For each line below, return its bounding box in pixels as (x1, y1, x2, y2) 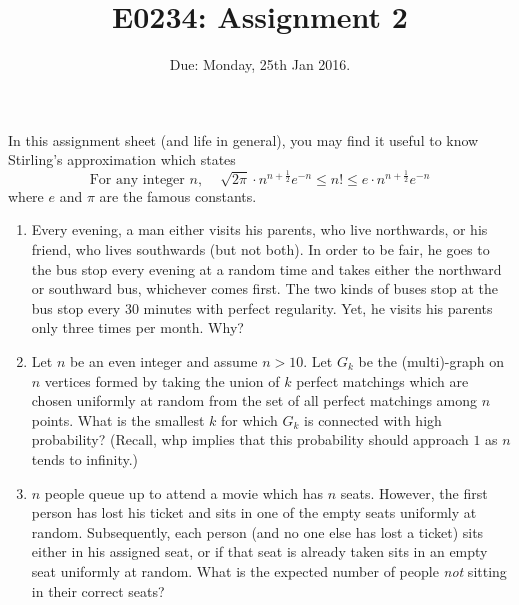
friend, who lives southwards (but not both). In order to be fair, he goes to (31, 239, 490, 260)
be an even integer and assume (69, 351, 258, 371)
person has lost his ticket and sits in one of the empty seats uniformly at (31, 502, 477, 523)
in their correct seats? (31, 580, 165, 601)
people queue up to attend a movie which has (44, 482, 323, 503)
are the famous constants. (99, 185, 257, 206)
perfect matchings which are (296, 370, 469, 391)
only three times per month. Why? (31, 317, 244, 338)
